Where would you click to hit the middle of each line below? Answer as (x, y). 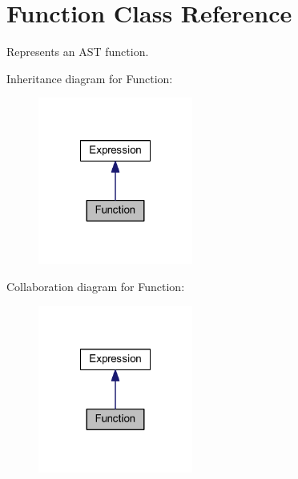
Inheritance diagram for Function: (90, 78)
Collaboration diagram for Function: (96, 286)
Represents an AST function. (78, 52)
